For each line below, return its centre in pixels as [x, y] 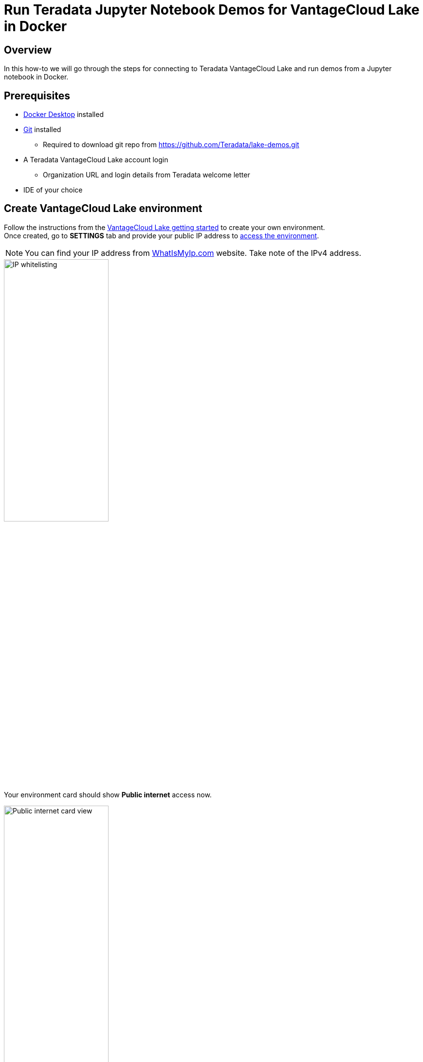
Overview [28, 50]
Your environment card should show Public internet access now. [108, 794]
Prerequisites [37, 96]
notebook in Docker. [36, 77]
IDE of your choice [53, 190]
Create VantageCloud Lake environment [103, 209]
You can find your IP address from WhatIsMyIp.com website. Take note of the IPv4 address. [193, 253]
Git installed [42, 130]
